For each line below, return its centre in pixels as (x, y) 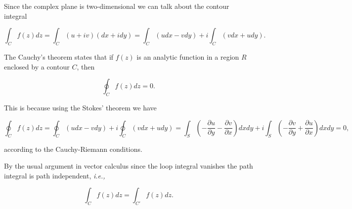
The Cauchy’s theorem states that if (59, 56)
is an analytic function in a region (188, 56)
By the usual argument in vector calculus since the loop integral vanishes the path (129, 165)
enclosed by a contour (37, 66)
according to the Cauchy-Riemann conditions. (73, 149)
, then (86, 66)
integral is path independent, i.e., (55, 175)
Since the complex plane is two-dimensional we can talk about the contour (117, 6)
